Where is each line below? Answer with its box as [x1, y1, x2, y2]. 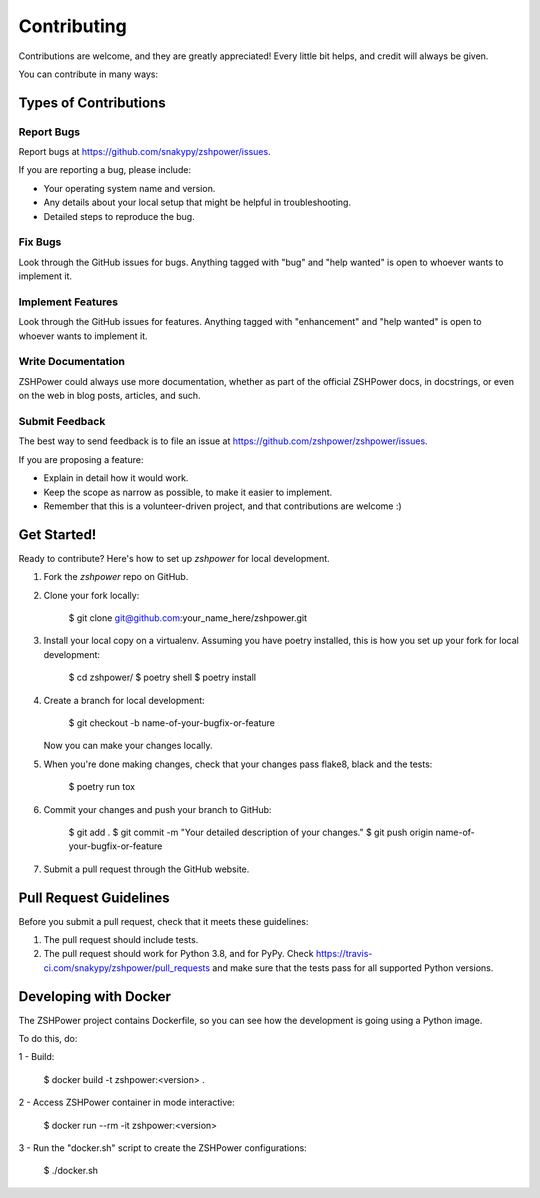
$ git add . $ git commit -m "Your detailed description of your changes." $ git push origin [68, 826, 434, 838]
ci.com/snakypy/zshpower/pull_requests [43, 961, 210, 974]
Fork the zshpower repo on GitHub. [43, 571, 189, 583]
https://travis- [315, 948, 373, 960]
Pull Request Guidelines [18, 889, 170, 906]
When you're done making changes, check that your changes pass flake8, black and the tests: [43, 758, 433, 770]
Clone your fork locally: [43, 589, 140, 601]
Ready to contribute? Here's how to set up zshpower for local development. [18, 552, 330, 564]
